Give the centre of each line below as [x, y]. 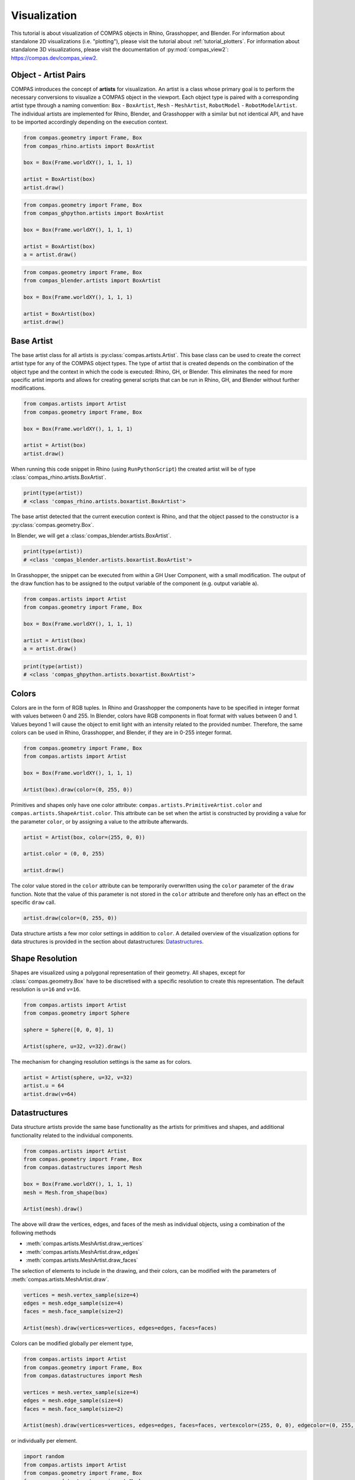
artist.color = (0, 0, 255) [64, 854]
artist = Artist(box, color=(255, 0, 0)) [84, 837]
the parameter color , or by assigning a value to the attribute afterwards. [100, 821]
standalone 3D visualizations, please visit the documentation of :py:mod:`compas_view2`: [120, 50]
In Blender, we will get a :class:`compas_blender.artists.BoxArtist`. [91, 536]
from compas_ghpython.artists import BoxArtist [93, 213]
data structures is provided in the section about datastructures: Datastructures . [107, 942]
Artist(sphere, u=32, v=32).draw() [75, 1046]
